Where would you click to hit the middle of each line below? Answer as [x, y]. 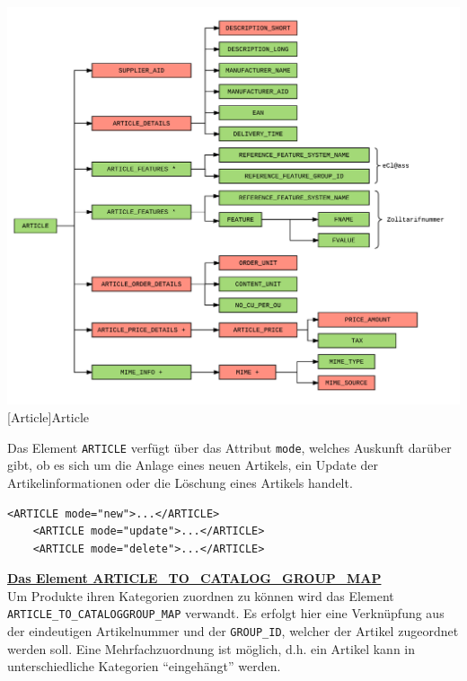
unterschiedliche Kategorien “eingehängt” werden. [144, 666]
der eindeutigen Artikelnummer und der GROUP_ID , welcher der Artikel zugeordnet [233, 631]
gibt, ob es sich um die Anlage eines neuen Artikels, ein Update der [193, 465]
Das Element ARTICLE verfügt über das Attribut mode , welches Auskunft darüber [229, 447]
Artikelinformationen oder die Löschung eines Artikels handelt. [180, 482]
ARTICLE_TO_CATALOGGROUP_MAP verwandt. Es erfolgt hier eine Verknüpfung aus [226, 613]
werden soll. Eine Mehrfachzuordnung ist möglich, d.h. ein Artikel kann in [211, 648]
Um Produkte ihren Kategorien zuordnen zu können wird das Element [201, 595]
